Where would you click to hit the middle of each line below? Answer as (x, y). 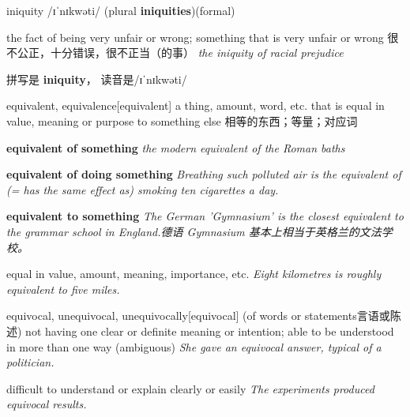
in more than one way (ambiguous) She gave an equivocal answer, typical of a (194, 346)
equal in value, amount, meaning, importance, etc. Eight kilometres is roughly (194, 274)
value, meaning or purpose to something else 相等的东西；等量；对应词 (182, 120)
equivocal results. (47, 404)
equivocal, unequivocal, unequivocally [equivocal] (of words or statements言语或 (198, 316)
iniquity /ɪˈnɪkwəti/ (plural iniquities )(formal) (121, 10)
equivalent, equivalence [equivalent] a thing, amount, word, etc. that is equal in (196, 105)
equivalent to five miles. (63, 289)
